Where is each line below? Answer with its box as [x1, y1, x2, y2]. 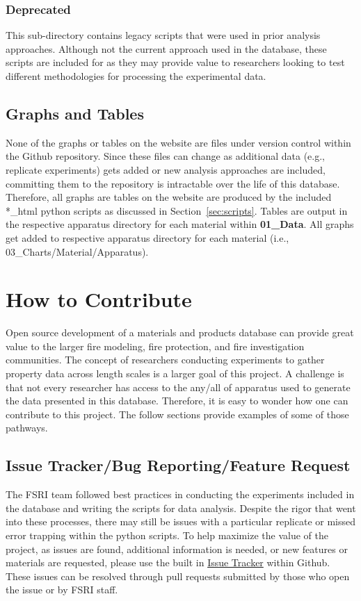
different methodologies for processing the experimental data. [6, 69, 266, 83]
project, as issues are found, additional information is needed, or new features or [6, 541, 348, 556]
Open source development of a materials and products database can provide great [6, 325, 354, 340]
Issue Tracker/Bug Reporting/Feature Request [6, 454, 351, 476]
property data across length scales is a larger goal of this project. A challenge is [6, 366, 344, 381]
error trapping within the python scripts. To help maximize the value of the [6, 528, 328, 542]
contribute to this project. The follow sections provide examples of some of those [6, 406, 349, 421]
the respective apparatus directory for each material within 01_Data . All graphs [6, 217, 354, 231]
